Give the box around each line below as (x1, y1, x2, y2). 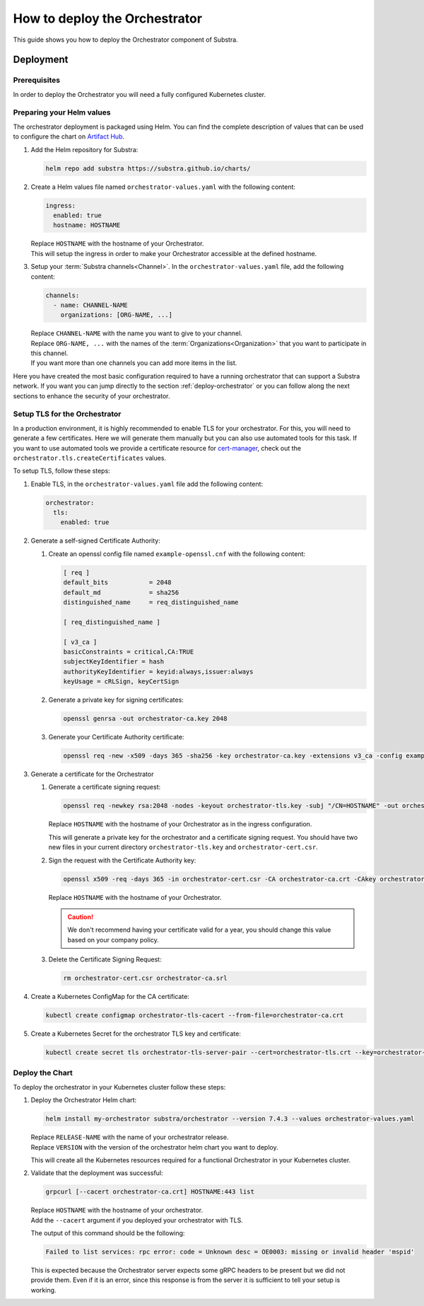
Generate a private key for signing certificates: (48, 695, 184, 704)
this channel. (30, 349, 69, 357)
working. (30, 1285, 57, 1294)
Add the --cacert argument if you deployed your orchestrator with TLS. (30, 1215, 243, 1224)
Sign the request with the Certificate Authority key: (48, 856, 196, 865)
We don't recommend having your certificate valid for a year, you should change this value (67, 925, 331, 934)
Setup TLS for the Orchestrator (13, 409, 122, 419)
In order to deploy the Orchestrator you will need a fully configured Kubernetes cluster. (13, 90, 266, 98)
